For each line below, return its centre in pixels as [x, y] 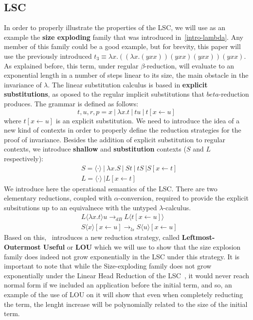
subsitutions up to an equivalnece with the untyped [81, 207]
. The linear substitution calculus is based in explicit [128, 84]
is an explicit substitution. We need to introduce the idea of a [148, 120]
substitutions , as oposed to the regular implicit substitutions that [104, 94]
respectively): [24, 158]
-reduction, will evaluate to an [190, 65]
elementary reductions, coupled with [58, 198]
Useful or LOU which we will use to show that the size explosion [142, 247]
